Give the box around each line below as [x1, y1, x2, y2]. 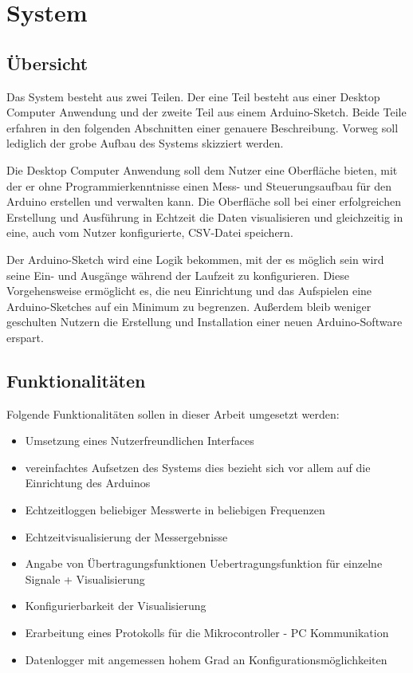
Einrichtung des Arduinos [25, 474, 151, 491]
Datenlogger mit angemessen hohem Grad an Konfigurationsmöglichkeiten [25, 651, 387, 667]
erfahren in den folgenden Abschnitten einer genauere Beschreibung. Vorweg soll [6, 119, 399, 136]
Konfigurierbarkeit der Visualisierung [25, 597, 206, 614]
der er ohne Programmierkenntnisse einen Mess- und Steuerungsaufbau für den [6, 177, 392, 194]
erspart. [6, 329, 44, 345]
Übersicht [6, 50, 88, 75]
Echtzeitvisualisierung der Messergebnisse [25, 528, 228, 545]
